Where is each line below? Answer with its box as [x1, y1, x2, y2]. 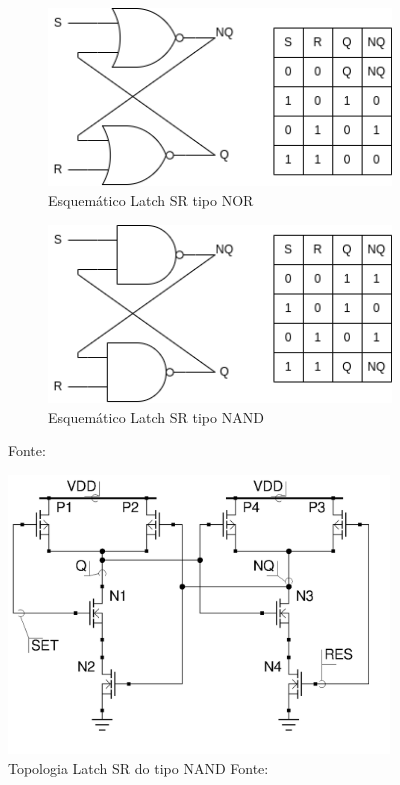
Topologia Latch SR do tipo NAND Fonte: [8, 757, 269, 778]
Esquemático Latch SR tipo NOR [48, 189, 254, 210]
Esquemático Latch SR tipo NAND [48, 406, 264, 427]
